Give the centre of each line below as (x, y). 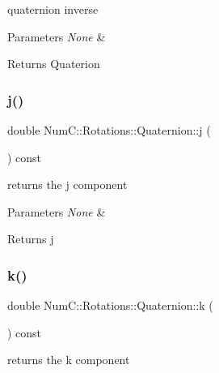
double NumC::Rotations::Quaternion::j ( (109, 130)
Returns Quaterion (54, 64)
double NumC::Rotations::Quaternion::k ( (110, 305)
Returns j (31, 239)
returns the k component (69, 360)
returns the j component (67, 184)
